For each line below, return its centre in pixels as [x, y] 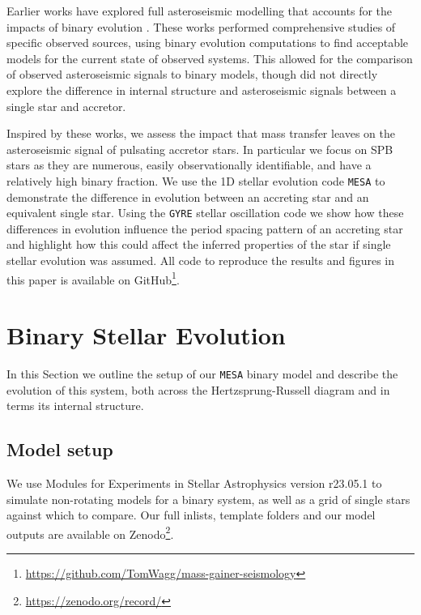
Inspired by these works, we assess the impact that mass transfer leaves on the [201, 133]
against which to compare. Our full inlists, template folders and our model [191, 515]
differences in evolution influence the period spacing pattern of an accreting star [205, 228]
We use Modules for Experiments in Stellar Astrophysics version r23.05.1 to [194, 483]
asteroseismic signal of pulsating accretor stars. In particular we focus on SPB [200, 149]
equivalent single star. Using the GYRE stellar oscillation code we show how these [205, 213]
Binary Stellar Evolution [146, 335]
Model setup [60, 449]
